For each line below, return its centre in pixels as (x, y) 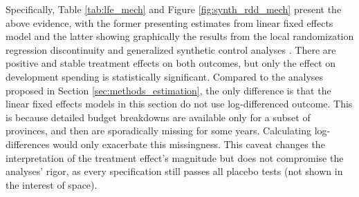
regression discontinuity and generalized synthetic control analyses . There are (171, 49)
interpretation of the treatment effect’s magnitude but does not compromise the (175, 157)
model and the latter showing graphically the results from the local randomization (180, 36)
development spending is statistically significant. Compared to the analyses (165, 76)
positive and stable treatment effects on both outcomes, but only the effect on (171, 63)
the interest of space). (52, 184)
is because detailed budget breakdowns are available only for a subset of (158, 117)
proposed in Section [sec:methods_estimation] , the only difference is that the (168, 90)
